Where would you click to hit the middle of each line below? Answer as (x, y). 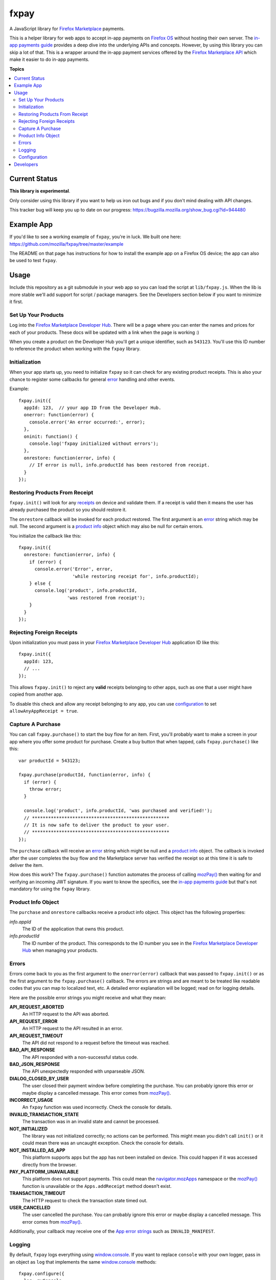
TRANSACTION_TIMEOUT (38, 1193)
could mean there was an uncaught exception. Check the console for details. (103, 1143)
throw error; (45, 789)
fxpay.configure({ (42, 1274)
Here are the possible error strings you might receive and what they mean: (88, 997)
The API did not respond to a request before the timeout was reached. (96, 1042)
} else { (40, 583)
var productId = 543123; (50, 761)
